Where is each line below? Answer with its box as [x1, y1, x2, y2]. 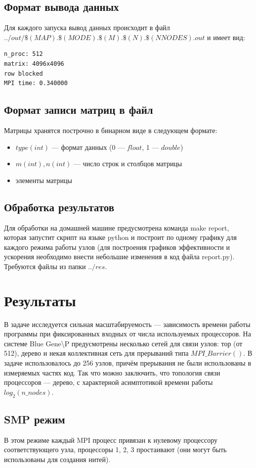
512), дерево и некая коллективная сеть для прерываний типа [4, 348, 189, 358]
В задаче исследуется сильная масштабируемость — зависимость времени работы [4, 319, 251, 329]
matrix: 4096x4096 [4, 60, 64, 67]
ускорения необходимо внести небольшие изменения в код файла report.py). [4, 251, 235, 262]
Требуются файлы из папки [4, 261, 86, 271]
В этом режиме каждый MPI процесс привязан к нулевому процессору [4, 434, 218, 445]
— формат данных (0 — [51, 141, 125, 152]
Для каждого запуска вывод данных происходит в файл [4, 22, 170, 33]
